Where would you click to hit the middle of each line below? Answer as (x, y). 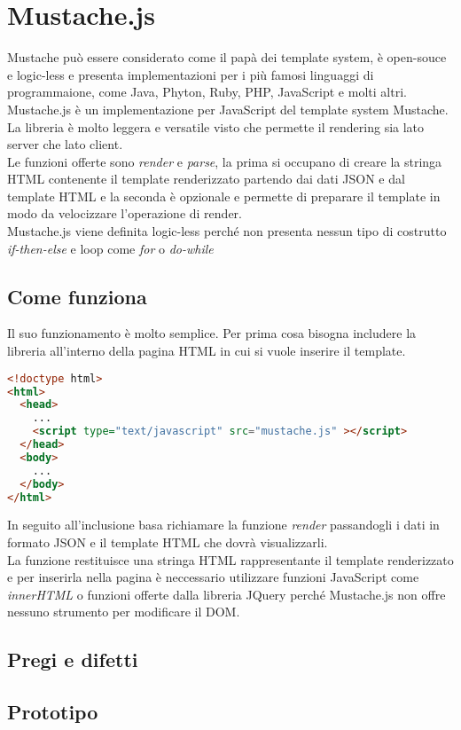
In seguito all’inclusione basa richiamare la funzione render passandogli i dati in (223, 525)
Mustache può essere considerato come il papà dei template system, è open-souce (227, 57)
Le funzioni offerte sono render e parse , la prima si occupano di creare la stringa (225, 161)
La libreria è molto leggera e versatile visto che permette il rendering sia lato (216, 126)
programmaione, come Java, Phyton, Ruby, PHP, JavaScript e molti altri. (207, 92)
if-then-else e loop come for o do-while (110, 248)
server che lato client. (65, 144)
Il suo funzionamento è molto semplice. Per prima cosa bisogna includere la (212, 333)
